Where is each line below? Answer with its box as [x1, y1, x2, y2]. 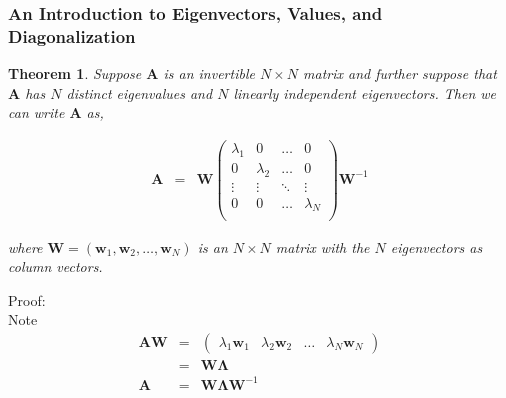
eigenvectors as [390, 236, 483, 257]
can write [8, 102, 65, 123]
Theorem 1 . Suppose [8, 63, 142, 84]
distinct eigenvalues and [66, 82, 213, 103]
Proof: [8, 289, 46, 310]
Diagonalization [8, 23, 136, 48]
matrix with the [275, 236, 370, 257]
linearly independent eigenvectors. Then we [233, 82, 497, 103]
